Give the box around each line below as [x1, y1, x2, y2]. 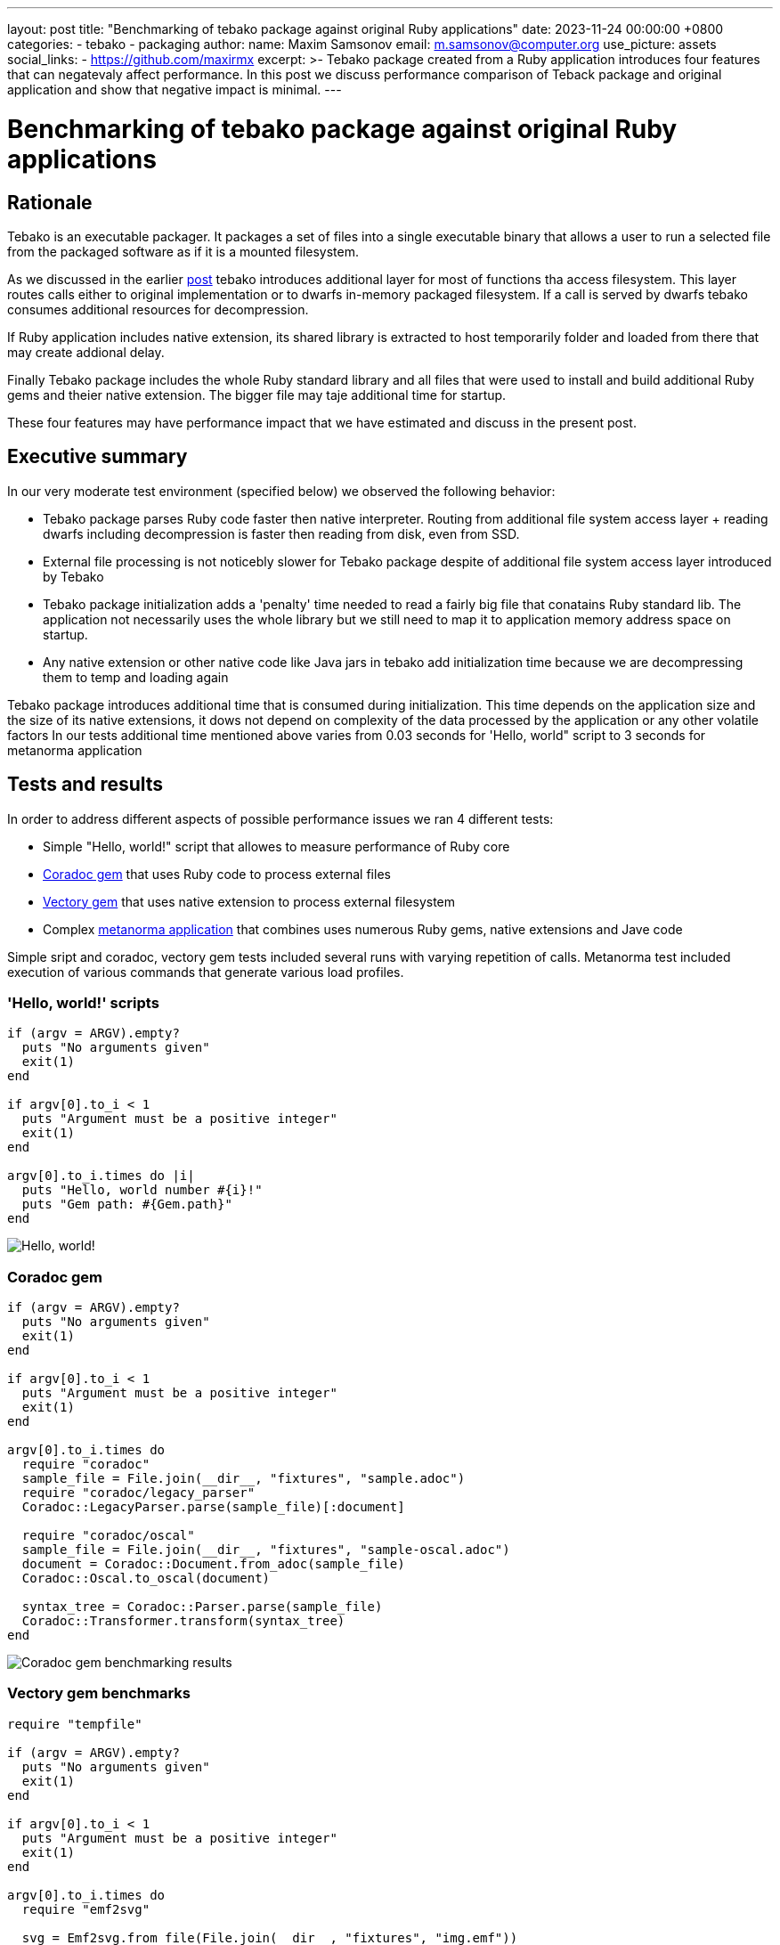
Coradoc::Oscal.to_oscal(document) [21, 1571, 271, 1586]
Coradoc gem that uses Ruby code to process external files [43, 866, 391, 882]
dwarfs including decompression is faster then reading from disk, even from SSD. [43, 525, 520, 541]
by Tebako [43, 568, 104, 584]
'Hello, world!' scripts [7, 993, 159, 1012]
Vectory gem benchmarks [7, 1684, 191, 1703]
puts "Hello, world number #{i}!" [21, 1183, 263, 1198]
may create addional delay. [7, 344, 165, 360]
